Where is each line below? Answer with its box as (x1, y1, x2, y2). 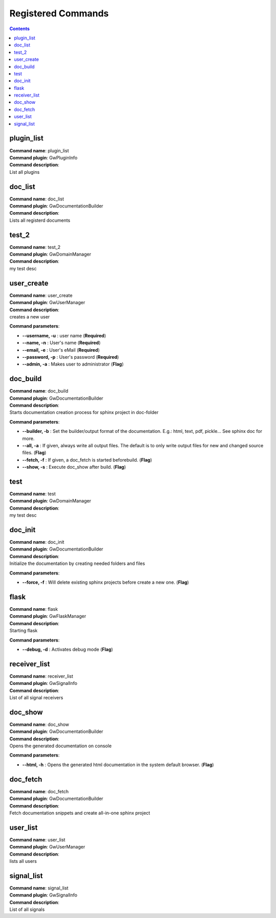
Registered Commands (9, 8, 109, 19)
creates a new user (9, 313, 50, 319)
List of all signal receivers (9, 694, 63, 700)
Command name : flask (9, 606, 58, 612)
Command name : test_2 (9, 244, 61, 250)
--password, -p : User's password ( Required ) (22, 354, 119, 360)
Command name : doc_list (9, 196, 64, 202)
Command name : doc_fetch (9, 788, 69, 794)
